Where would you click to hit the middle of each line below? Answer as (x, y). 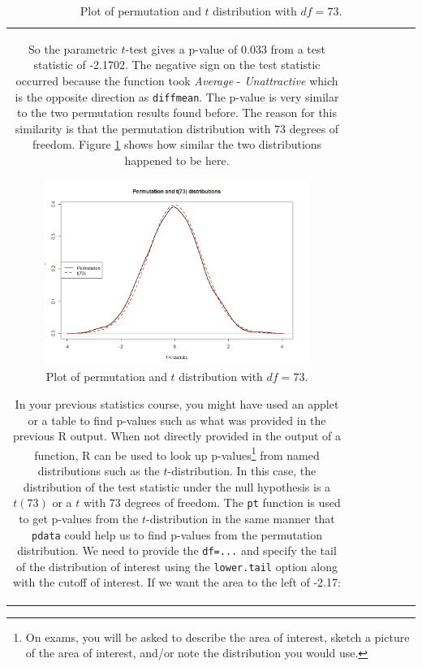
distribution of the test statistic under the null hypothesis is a (177, 486)
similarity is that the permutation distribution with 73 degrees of (177, 128)
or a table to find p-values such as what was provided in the (177, 420)
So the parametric (73, 48)
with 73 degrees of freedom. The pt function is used (212, 502)
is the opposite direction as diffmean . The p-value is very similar (177, 96)
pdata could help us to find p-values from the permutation (177, 534)
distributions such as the (99, 471)
